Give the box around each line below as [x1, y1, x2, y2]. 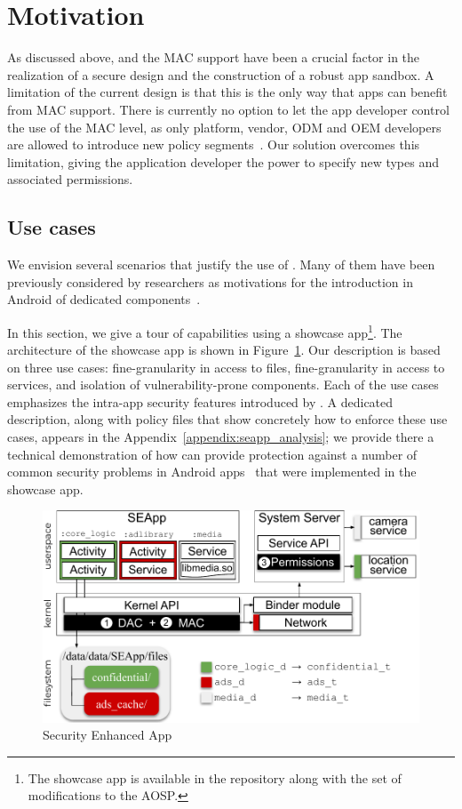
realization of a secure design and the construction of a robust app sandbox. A [7, 65, 434, 84]
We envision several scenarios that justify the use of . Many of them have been [7, 255, 435, 274]
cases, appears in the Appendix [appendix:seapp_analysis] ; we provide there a [7, 428, 434, 446]
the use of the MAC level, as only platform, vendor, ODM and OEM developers [7, 117, 442, 136]
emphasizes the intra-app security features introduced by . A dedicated [7, 392, 394, 411]
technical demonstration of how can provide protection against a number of [7, 445, 418, 463]
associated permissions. [7, 170, 133, 188]
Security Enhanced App [43, 725, 172, 744]
